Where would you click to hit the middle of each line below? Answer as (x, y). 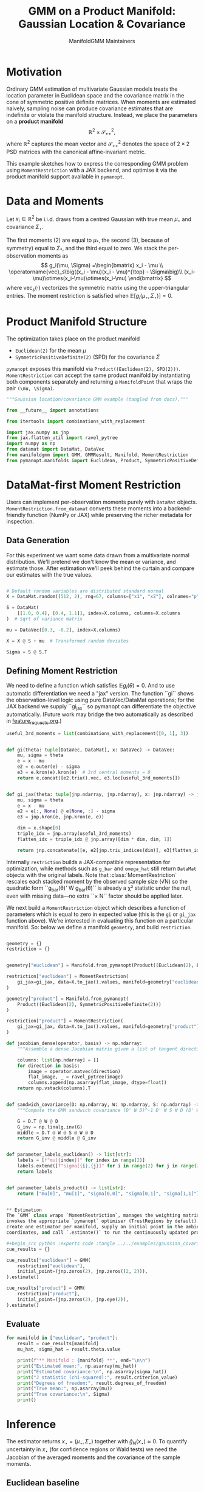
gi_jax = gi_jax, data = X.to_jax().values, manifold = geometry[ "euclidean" (110, 982)
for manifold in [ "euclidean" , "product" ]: (62, 1338)
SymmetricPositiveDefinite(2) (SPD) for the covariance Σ (87, 357)
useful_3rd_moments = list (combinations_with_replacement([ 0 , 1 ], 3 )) (97, 733)
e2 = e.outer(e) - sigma (49, 767)
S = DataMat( (23, 608)
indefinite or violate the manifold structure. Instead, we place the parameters (102, 114)
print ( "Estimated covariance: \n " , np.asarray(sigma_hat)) (92, 1371)
